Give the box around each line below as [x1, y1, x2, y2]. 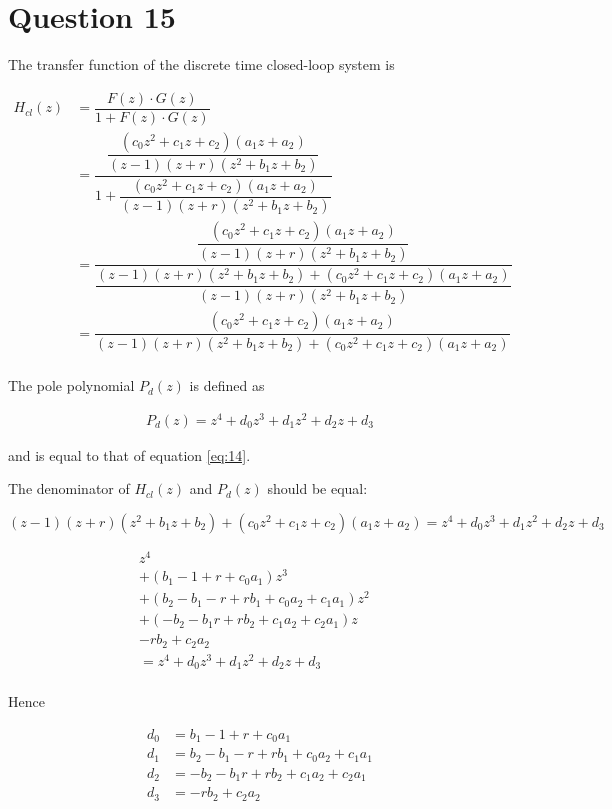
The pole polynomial [8, 375, 135, 396]
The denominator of [8, 478, 130, 499]
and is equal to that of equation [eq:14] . [8, 444, 251, 465]
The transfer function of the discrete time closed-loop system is [8, 54, 395, 75]
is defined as [189, 375, 265, 396]
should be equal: [267, 478, 368, 499]
